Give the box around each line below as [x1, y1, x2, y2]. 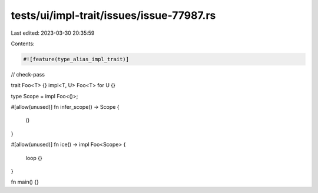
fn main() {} [11, 178, 39, 185]
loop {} [25, 154, 42, 161]
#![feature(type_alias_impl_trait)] [23, 56, 130, 62]
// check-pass [11, 71, 45, 78]
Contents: [11, 40, 35, 47]
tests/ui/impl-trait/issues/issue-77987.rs [11, 9, 216, 22]
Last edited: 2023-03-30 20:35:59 [11, 29, 95, 36]
